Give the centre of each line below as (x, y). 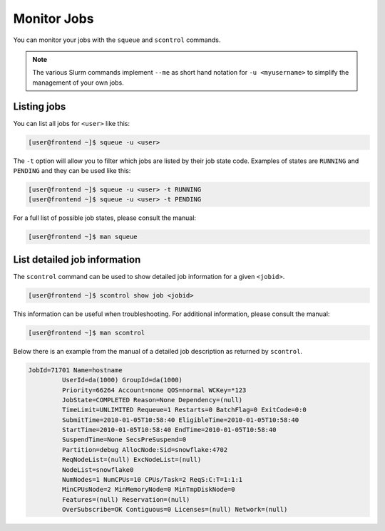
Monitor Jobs (53, 19)
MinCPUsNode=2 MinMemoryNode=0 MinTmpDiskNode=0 (148, 490)
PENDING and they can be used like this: (72, 170)
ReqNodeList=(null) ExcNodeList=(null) (132, 460)
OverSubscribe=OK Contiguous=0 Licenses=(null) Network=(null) (175, 510)
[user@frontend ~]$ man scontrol (87, 332)
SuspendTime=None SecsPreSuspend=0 (124, 440)
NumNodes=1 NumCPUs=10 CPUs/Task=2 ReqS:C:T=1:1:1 (152, 480)
